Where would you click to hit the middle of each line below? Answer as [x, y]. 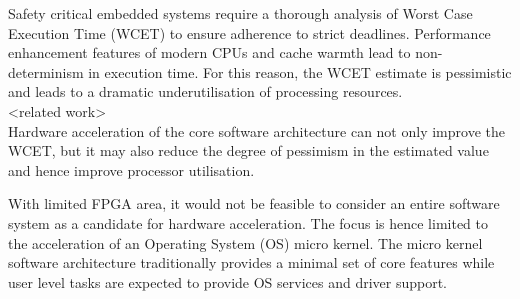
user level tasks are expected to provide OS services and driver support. [227, 281]
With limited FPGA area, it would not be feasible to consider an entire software [254, 203]
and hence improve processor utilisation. [131, 169]
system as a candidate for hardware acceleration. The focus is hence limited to [248, 222]
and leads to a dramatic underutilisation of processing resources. [205, 91]
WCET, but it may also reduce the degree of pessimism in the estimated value [248, 150]
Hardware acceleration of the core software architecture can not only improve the [256, 130]
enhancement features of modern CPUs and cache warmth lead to [209, 52]
